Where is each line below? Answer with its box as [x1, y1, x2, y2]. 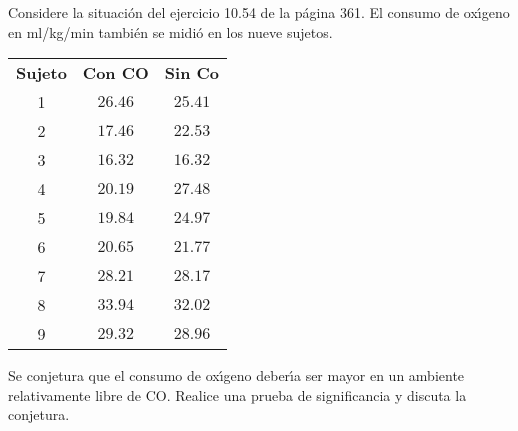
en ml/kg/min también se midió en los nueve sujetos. [8, 21, 333, 42]
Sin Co [164, 61, 220, 85]
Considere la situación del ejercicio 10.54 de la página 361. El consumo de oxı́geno [8, 2, 510, 22]
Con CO [82, 61, 149, 85]
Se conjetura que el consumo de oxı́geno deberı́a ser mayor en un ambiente [8, 365, 465, 386]
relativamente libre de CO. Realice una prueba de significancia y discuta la [8, 384, 467, 405]
